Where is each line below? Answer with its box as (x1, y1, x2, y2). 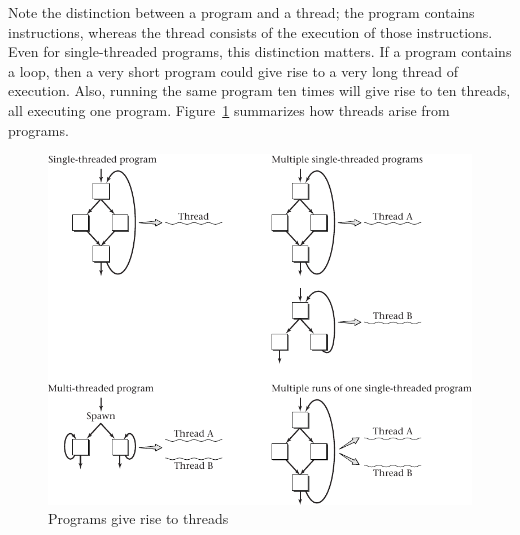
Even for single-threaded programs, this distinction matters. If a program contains (8, 41, 512, 62)
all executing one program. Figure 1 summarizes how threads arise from (8, 99, 450, 120)
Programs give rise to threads (48, 508, 229, 529)
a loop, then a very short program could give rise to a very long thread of (8, 60, 458, 81)
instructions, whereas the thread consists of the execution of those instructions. (8, 21, 493, 42)
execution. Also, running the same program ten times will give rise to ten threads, (8, 80, 511, 101)
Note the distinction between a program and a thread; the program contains (8, 2, 475, 22)
